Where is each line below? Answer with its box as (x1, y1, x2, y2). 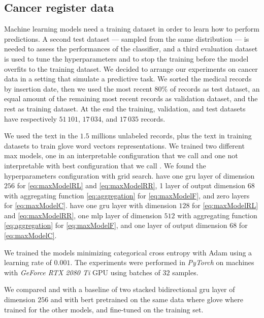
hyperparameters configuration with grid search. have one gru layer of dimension (4, 170, 255, 181)
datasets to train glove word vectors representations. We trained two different (4, 140, 245, 151)
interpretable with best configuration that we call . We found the (4, 160, 206, 170)
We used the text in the (4, 130, 78, 141)
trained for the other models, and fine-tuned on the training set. (4, 304, 204, 314)
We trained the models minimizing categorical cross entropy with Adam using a (4, 247, 252, 257)
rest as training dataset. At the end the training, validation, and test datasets (4, 103, 246, 113)
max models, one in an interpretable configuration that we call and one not (4, 150, 238, 161)
